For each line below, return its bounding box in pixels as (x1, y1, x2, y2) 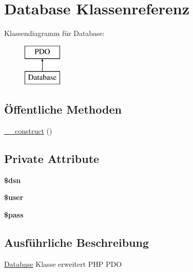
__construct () (4, 125, 52, 136)
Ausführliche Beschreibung (4, 234, 149, 250)
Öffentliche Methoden (4, 101, 122, 117)
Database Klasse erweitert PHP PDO (4, 258, 122, 269)
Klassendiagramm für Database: (4, 28, 105, 39)
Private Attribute (4, 151, 100, 167)
